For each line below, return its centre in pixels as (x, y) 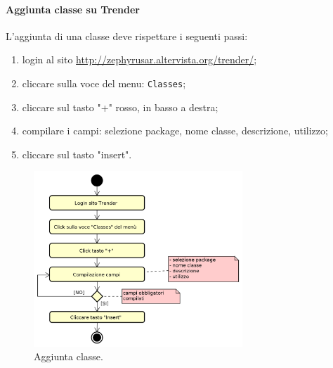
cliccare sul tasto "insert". (77, 154)
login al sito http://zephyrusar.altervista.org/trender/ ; (139, 59)
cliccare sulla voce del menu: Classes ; (104, 83)
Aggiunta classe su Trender (73, 9)
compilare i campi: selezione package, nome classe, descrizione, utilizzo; (175, 131)
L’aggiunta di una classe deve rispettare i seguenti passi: (127, 36)
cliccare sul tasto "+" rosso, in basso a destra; (120, 107)
